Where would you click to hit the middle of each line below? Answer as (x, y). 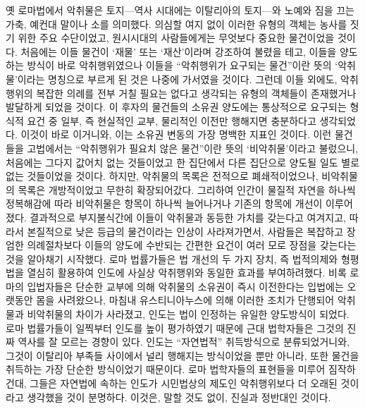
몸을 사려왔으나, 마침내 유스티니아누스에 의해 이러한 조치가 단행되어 (185, 300)
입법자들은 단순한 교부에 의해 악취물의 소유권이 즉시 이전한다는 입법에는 (185, 286)
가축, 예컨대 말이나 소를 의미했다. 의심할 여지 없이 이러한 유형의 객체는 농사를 (177, 24)
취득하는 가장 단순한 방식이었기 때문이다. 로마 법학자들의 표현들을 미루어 (166, 369)
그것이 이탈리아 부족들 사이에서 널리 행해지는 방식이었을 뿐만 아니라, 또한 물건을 (182, 355)
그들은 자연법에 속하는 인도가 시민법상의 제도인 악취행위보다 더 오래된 (184, 383)
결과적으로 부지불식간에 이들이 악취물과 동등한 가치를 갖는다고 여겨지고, (188, 217)
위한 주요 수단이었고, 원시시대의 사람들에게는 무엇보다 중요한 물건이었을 (176, 38)
